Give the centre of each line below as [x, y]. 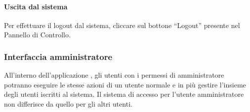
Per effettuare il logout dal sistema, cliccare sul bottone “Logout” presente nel [122, 25]
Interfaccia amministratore [58, 56]
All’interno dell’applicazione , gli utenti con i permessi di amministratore [114, 75]
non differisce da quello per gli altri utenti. [68, 103]
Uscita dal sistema [36, 6]
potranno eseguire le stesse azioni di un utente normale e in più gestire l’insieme [125, 84]
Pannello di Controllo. [37, 35]
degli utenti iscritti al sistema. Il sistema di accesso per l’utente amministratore [124, 94]
